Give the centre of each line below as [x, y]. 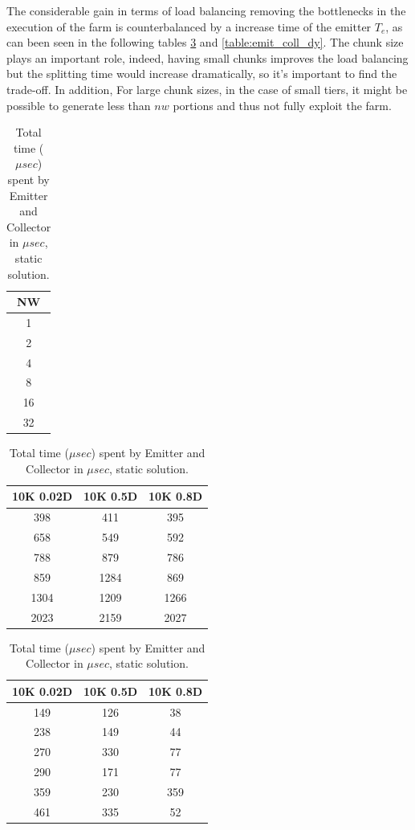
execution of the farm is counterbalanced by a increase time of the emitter [189, 26]
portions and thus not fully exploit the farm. [282, 105]
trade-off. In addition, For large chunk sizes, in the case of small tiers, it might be [207, 89]
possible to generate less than [79, 105]
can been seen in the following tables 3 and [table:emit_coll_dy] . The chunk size [205, 42]
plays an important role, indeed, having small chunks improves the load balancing [207, 57]
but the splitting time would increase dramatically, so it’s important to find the [202, 74]
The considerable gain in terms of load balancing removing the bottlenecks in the [206, 10]
